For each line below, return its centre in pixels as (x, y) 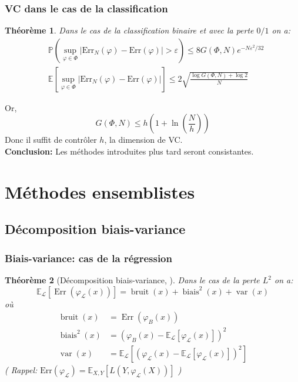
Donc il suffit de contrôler (51, 140)
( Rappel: (21, 369)
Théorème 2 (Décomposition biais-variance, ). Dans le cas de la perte (132, 280)
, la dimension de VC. (143, 140)
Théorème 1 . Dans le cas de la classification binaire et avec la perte (129, 30)
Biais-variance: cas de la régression (88, 258)
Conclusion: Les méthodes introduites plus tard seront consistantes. (129, 151)
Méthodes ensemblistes (100, 191)
